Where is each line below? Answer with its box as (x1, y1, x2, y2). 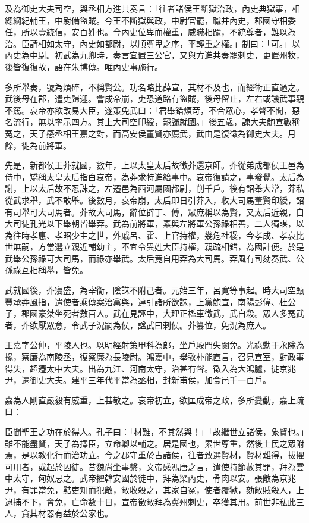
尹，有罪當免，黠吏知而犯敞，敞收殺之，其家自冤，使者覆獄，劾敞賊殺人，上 (5, 483, 304, 496)
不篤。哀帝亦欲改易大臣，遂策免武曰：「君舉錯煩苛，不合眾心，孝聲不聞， (5, 104, 292, 116)
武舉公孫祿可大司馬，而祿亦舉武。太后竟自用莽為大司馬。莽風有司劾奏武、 (5, 252, 296, 264)
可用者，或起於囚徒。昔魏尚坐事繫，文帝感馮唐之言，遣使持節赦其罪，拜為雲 (5, 460, 304, 472)
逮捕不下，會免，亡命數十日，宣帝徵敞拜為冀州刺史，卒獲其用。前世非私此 (5, 495, 296, 508)
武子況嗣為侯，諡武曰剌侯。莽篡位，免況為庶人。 (79, 318, 271, 331)
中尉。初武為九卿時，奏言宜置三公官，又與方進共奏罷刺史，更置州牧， (29, 49, 304, 61)
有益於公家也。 (54, 507, 113, 519)
